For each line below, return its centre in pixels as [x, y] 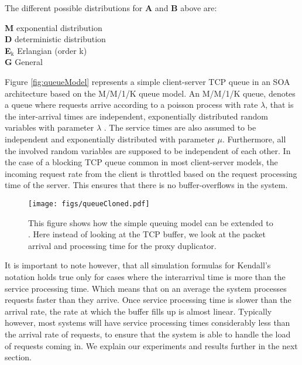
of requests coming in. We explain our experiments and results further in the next [151, 345]
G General [24, 62]
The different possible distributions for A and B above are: [111, 8]
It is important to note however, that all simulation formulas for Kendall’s [138, 265]
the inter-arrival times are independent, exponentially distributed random [137, 116]
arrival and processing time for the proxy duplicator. [122, 245]
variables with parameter [49, 127]
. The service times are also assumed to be [180, 127]
